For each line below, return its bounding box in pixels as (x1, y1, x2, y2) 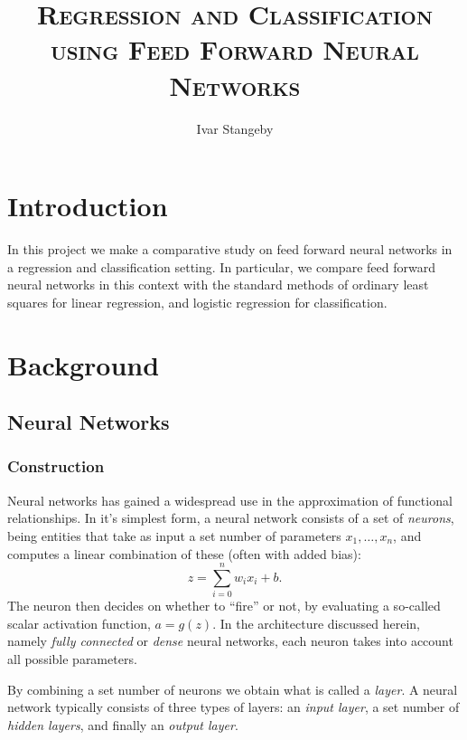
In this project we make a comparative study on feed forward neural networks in (7, 240, 453, 259)
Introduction (7, 187, 168, 224)
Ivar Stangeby (196, 119, 274, 138)
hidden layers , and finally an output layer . (7, 715, 238, 734)
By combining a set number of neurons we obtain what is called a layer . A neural (7, 679, 458, 698)
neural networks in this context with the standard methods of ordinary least (7, 275, 429, 294)
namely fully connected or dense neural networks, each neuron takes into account (7, 631, 453, 650)
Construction (7, 455, 105, 478)
